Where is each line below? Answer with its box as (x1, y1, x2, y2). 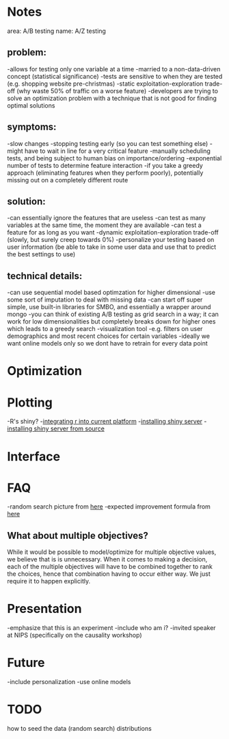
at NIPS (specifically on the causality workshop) (7, 631, 142, 640)
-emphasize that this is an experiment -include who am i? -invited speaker (7, 624, 217, 632)
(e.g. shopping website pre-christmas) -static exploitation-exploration (7, 80, 204, 88)
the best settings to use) (7, 250, 76, 258)
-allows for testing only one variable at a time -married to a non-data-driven (7, 64, 221, 73)
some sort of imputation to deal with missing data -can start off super (7, 295, 203, 304)
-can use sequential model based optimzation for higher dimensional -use (7, 289, 215, 297)
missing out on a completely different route (7, 175, 129, 184)
